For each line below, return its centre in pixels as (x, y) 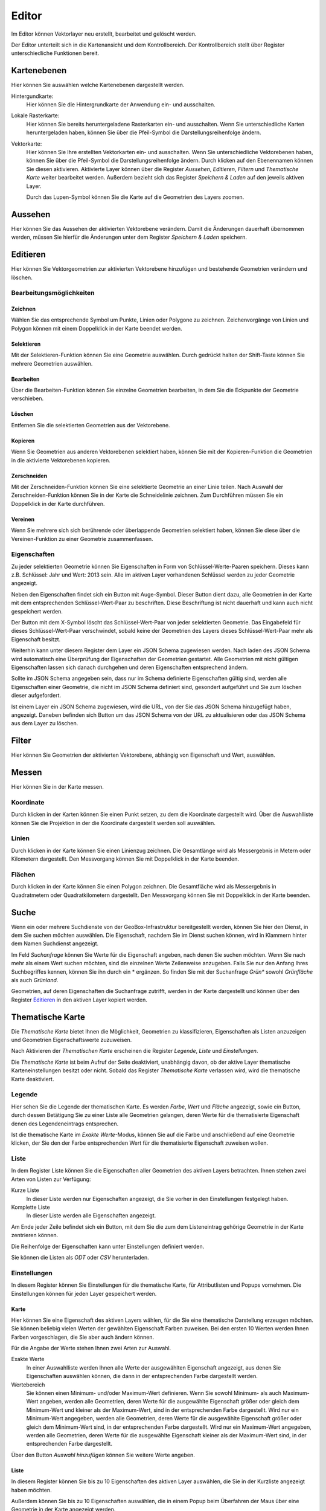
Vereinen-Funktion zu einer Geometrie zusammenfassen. (82, 539)
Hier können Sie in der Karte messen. (57, 787)
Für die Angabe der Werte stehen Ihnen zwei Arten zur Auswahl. (91, 1348)
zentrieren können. (35, 1235)
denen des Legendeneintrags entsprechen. (65, 1124)
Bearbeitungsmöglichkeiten (53, 293)
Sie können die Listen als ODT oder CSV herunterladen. (80, 1257)
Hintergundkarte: (32, 96)
